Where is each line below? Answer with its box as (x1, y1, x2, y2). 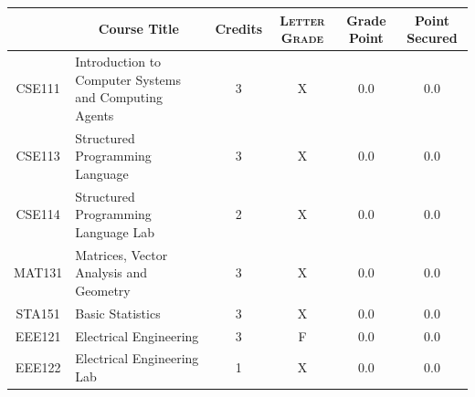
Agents (75, 105, 114, 124)
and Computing (75, 88, 163, 107)
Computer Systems (75, 69, 181, 89)
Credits (215, 19, 263, 38)
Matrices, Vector (75, 245, 168, 264)
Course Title (98, 19, 179, 38)
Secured (406, 28, 458, 47)
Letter (280, 10, 325, 29)
